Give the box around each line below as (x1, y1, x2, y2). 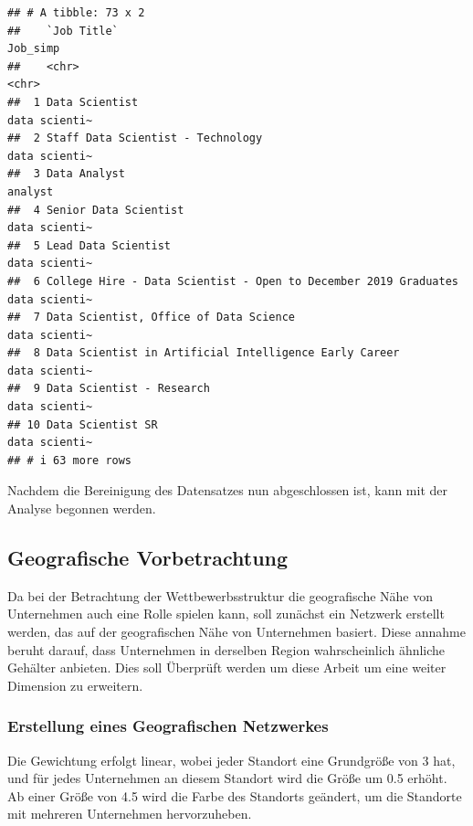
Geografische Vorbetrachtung (7, 544, 289, 572)
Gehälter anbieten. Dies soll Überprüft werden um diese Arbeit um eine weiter (7, 658, 447, 677)
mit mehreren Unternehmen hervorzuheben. (7, 804, 252, 823)
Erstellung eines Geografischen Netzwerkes (7, 715, 329, 737)
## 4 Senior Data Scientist (7, 203, 184, 217)
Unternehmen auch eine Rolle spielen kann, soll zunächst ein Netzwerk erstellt (7, 604, 445, 623)
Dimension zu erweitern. (7, 675, 143, 694)
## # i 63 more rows (7, 453, 132, 467)
